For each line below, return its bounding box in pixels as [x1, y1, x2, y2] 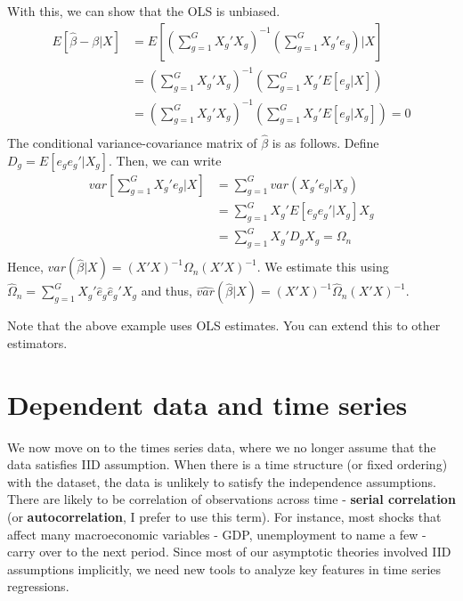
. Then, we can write [109, 150, 222, 169]
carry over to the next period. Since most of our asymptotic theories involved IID [7, 542, 451, 561]
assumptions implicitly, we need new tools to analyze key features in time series [7, 559, 442, 578]
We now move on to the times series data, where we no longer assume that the [7, 437, 436, 456]
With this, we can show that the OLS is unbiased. [7, 2, 280, 20]
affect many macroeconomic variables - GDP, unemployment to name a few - [7, 524, 426, 543]
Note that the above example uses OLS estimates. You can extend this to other [7, 316, 441, 335]
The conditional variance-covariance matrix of [7, 133, 257, 151]
